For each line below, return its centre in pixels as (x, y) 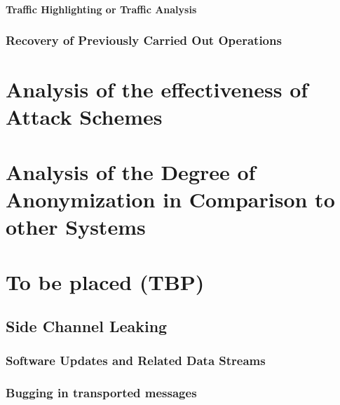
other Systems (76, 227)
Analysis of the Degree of (131, 171)
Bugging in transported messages (101, 393)
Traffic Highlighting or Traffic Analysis (101, 9)
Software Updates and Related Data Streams (136, 361)
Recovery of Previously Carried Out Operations (144, 40)
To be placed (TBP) (105, 281)
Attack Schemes (84, 117)
